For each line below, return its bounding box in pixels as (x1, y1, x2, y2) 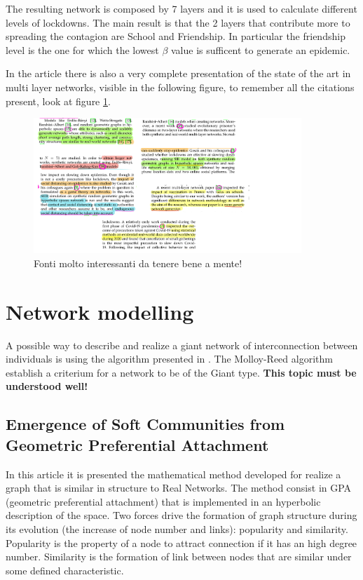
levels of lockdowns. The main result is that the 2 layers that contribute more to (6, 15, 350, 29)
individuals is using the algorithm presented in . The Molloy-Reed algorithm (6, 351, 333, 366)
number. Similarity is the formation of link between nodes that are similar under (6, 549, 352, 564)
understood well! (6, 379, 88, 393)
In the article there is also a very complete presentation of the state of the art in (6, 66, 351, 81)
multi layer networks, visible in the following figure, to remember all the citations (6, 79, 355, 94)
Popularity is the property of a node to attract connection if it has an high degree (6, 535, 357, 550)
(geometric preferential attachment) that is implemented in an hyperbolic (6, 494, 321, 508)
